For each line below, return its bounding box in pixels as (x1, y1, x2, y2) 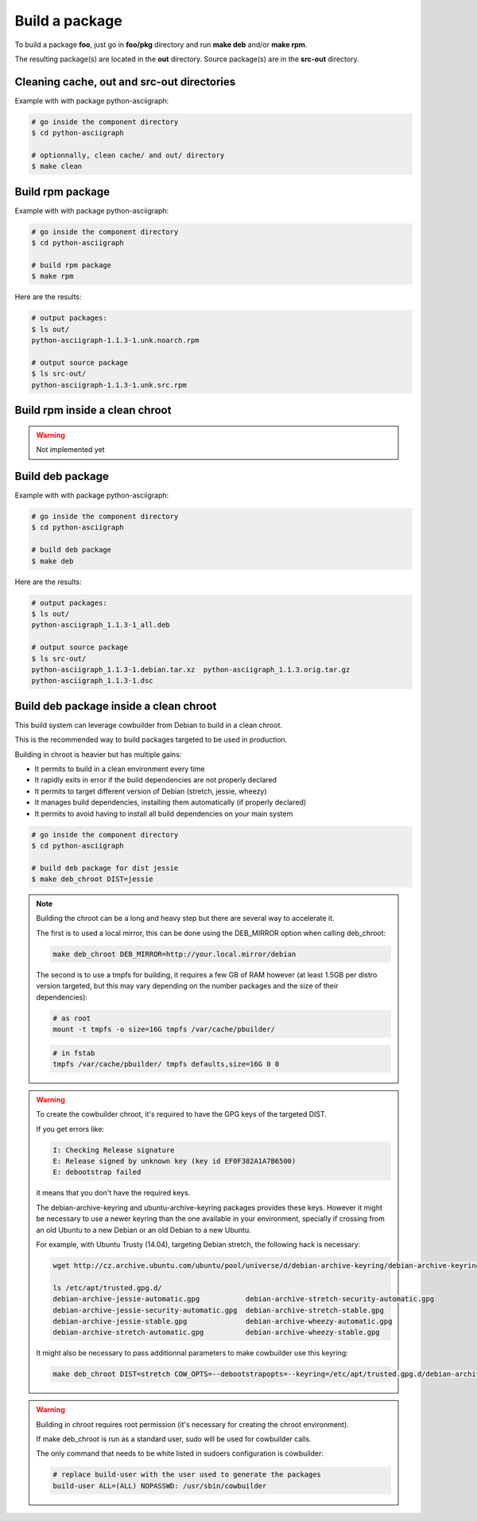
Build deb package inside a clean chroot (14, 699, 217, 712)
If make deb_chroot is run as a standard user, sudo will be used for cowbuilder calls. (36, 1434, 312, 1444)
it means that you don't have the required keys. (36, 1188, 191, 1198)
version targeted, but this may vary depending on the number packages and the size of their (36, 981, 339, 991)
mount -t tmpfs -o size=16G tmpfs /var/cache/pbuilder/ (52, 1024, 276, 1034)
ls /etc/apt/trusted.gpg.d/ (52, 1283, 162, 1293)
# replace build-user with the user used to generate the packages (52, 1470, 322, 1480)
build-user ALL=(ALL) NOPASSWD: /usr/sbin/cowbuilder (52, 1481, 267, 1490)
